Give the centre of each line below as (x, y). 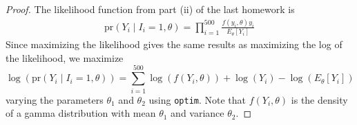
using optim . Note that (197, 99)
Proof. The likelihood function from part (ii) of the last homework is (150, 9)
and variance (197, 113)
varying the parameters (55, 99)
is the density (319, 99)
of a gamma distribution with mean (81, 113)
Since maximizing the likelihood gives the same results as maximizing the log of (174, 44)
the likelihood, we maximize (65, 57)
